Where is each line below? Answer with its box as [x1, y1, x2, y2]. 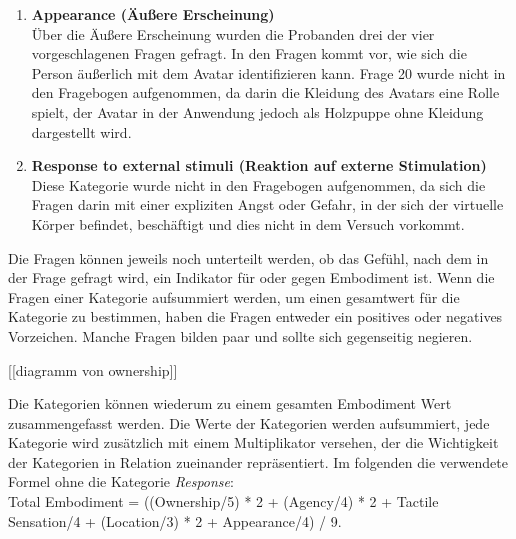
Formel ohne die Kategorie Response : [8, 471, 234, 492]
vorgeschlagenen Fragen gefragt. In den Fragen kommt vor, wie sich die [31, 43, 467, 64]
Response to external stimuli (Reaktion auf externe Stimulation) [31, 155, 487, 176]
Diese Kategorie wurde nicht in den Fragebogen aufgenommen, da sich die [31, 174, 486, 195]
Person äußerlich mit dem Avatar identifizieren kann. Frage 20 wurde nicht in [31, 62, 506, 83]
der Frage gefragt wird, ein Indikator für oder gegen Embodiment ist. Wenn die [8, 267, 495, 288]
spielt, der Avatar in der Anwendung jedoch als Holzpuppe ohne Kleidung [31, 101, 484, 122]
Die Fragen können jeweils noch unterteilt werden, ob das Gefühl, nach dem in [8, 247, 489, 268]
